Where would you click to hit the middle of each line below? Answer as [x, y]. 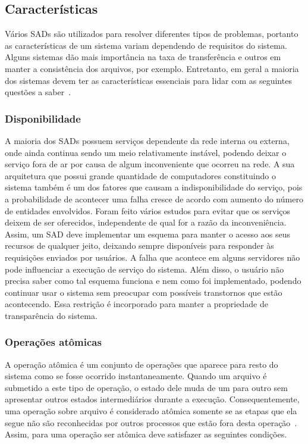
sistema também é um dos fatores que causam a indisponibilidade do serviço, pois [154, 187]
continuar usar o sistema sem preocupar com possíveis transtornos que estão [144, 292]
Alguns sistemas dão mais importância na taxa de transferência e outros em [143, 57]
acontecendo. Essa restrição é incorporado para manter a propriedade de [136, 304]
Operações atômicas [53, 342]
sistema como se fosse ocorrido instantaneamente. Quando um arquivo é [136, 376]
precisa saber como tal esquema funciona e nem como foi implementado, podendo [153, 281]
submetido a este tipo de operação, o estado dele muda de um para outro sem [146, 387]
